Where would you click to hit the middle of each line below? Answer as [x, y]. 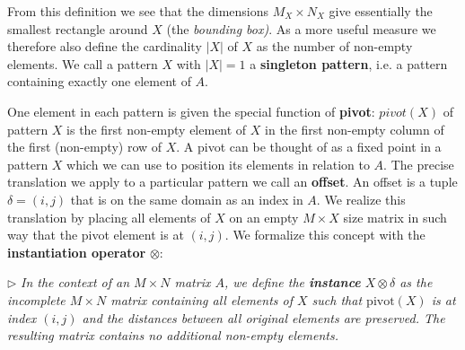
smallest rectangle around [78, 28]
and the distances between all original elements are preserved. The [263, 317]
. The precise [419, 164]
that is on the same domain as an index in [187, 199]
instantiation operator [77, 252]
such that [337, 299]
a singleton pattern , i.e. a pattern [349, 63]
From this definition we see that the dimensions [138, 11]
